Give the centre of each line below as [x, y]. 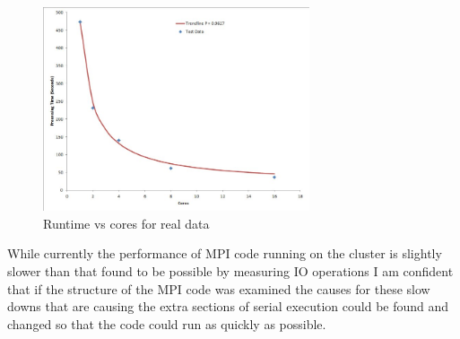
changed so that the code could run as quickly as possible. [167, 323]
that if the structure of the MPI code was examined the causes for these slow [219, 288]
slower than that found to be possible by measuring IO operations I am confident [230, 270]
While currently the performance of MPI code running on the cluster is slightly [225, 253]
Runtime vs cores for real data [126, 223]
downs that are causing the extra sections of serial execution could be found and [228, 306]
